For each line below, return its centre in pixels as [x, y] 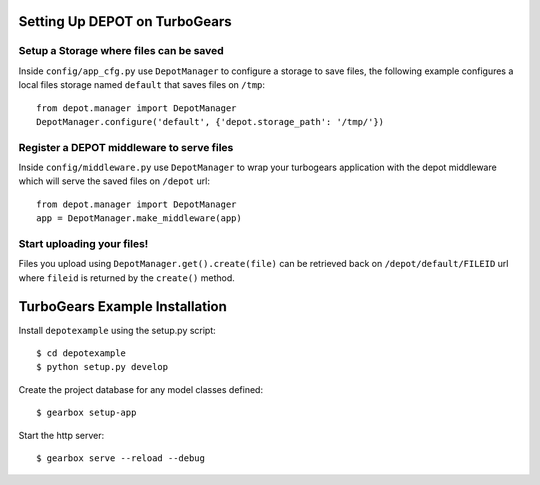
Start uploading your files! [83, 244]
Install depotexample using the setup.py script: [117, 330]
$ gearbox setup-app [86, 413]
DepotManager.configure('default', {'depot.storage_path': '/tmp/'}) [210, 121]
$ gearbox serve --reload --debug [120, 458]
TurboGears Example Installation [122, 306]
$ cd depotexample [81, 353]
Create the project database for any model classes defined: [141, 389]
